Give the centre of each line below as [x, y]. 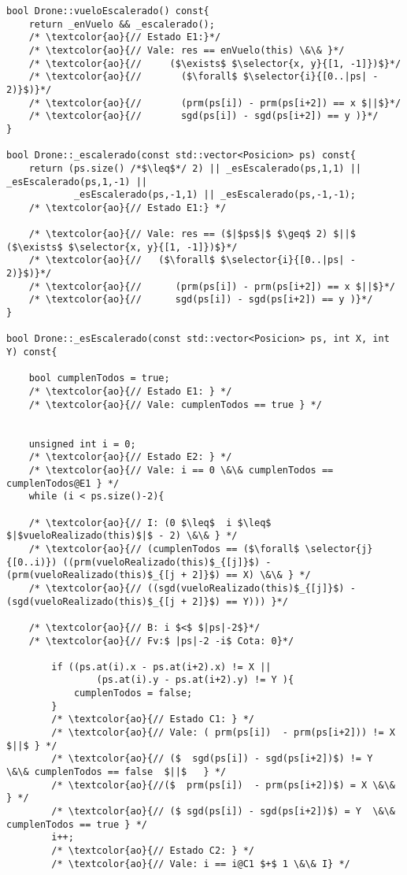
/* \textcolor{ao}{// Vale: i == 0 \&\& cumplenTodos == [181, 470]
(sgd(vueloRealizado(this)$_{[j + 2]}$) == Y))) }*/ [147, 601]
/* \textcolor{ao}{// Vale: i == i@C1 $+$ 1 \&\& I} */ [201, 864]
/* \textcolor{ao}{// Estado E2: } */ [130, 457]
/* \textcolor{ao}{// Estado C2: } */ [153, 851]
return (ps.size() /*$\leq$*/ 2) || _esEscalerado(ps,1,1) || [195, 168]
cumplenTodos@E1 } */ [63, 483]
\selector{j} [339, 549]
